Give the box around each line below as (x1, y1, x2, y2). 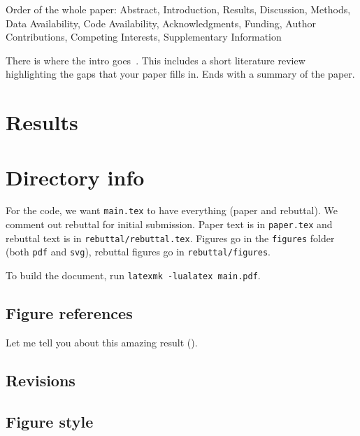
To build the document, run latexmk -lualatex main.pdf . (6, 268, 261, 283)
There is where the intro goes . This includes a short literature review (6, 52, 305, 67)
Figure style (6, 410, 94, 432)
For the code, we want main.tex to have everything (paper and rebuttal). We (6, 203, 338, 218)
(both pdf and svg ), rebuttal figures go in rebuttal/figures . (6, 244, 271, 259)
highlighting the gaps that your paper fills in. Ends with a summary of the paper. (6, 66, 355, 81)
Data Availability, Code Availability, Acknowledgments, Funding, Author (6, 15, 316, 30)
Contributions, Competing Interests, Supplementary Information (6, 29, 282, 44)
